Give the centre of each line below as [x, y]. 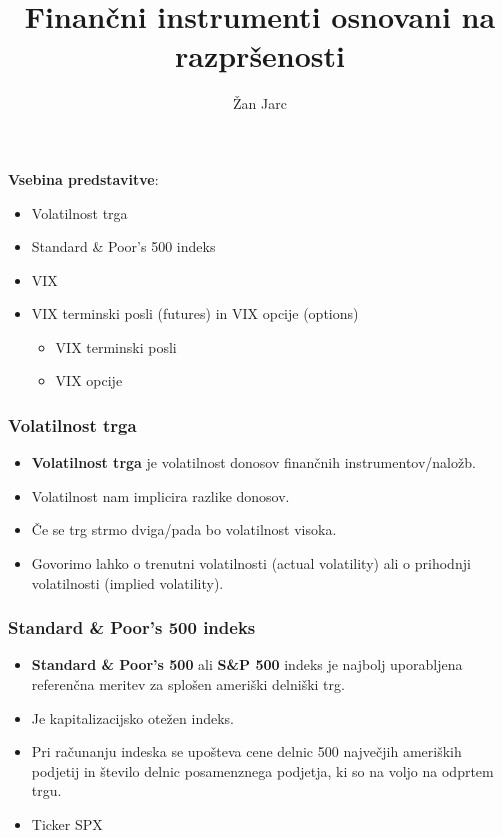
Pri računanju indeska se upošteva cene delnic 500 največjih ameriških [246, 751]
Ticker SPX [67, 824]
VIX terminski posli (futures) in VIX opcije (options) [195, 313]
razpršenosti [260, 55]
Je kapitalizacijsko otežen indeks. [132, 717]
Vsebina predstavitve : [83, 178]
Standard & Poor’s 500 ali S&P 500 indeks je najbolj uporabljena [247, 664]
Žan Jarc [260, 103]
